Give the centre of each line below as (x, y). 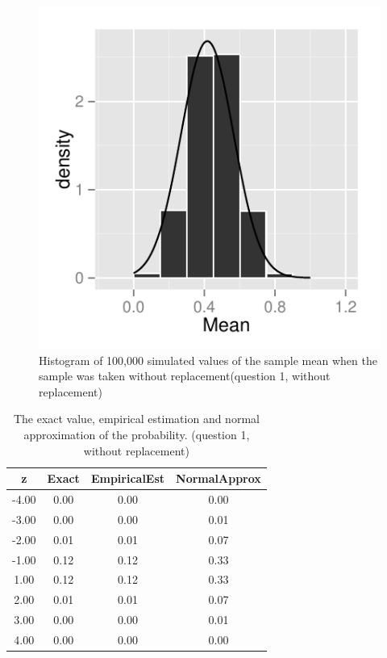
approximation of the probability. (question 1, (137, 434)
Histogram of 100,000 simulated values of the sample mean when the (208, 360)
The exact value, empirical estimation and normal (136, 419)
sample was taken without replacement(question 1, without (185, 376)
